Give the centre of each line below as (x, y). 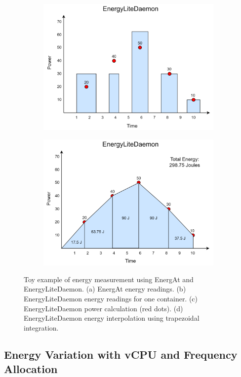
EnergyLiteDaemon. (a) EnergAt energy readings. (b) (105, 289)
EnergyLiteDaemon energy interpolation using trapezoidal (112, 318)
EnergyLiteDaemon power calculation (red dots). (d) (103, 308)
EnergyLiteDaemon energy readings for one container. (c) (111, 298)
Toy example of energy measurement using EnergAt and (109, 279)
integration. (41, 327)
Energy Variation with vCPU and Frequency (121, 354)
